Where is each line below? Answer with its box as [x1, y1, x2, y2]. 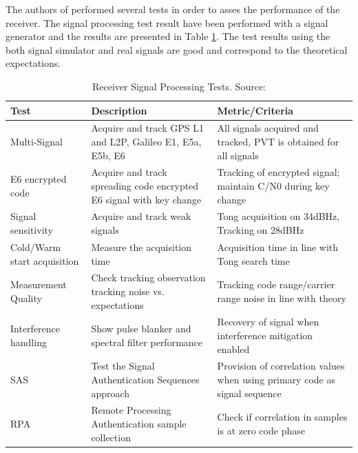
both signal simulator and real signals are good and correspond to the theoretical [6, 42, 348, 57]
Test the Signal [91, 359, 155, 373]
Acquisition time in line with [217, 239, 339, 254]
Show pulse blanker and [91, 321, 191, 336]
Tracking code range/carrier [217, 277, 335, 292]
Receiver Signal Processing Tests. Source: [92, 79, 266, 93]
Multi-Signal [10, 134, 63, 148]
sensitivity [10, 223, 53, 237]
